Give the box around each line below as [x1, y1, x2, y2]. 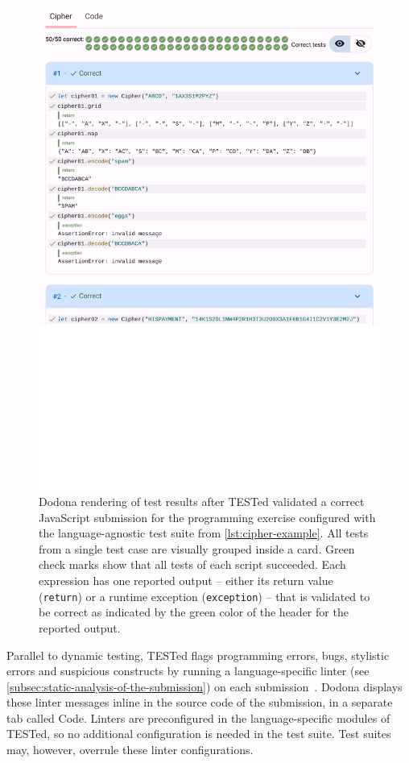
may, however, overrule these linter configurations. [6, 741, 254, 758]
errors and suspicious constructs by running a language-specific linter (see [6, 662, 370, 679]
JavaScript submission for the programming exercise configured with [39, 508, 376, 525]
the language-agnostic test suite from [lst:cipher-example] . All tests [39, 525, 369, 541]
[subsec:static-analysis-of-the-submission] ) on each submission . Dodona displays [6, 678, 403, 695]
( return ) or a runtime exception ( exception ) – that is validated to [39, 587, 370, 604]
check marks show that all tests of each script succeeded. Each [39, 556, 346, 573]
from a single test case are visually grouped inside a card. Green [39, 540, 355, 557]
